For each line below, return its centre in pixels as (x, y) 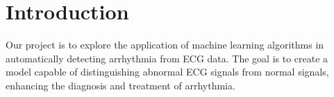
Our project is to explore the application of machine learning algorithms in (165, 45)
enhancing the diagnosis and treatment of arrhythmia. (120, 85)
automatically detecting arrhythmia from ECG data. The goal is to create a (167, 58)
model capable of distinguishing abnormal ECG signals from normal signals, (167, 72)
